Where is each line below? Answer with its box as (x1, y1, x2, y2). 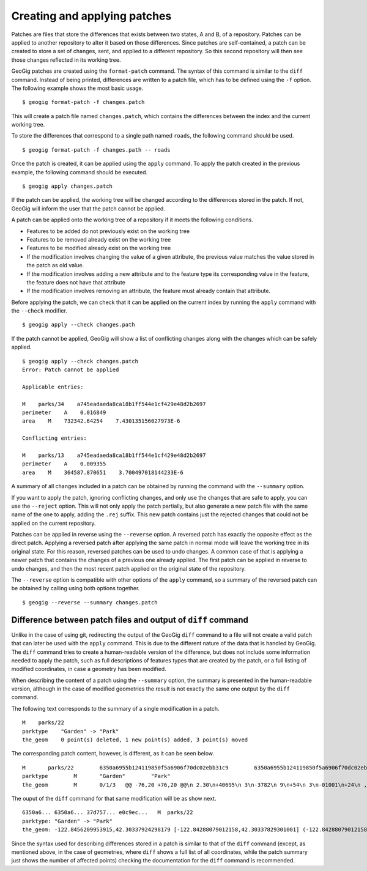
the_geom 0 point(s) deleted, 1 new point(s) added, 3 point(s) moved (22, 736, 248, 743)
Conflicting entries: (22, 435, 87, 442)
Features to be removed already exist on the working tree (26, 235, 171, 243)
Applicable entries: (22, 383, 84, 390)
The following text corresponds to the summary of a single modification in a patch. (11, 705, 220, 712)
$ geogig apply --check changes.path (22, 321, 136, 328)
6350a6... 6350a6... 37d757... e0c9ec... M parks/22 (22, 809, 193, 816)
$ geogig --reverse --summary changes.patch (22, 599, 158, 606)
